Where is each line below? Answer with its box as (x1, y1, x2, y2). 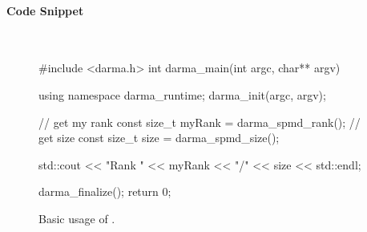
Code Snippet (6, 2, 84, 18)
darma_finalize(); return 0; (38, 183, 171, 200)
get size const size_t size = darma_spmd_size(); (38, 129, 280, 146)
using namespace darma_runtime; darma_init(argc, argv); (38, 86, 326, 103)
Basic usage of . (38, 210, 115, 226)
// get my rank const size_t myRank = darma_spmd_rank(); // (38, 113, 361, 130)
